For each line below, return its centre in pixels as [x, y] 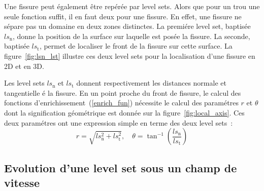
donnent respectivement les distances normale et [151, 83]
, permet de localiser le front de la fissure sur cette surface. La [136, 46]
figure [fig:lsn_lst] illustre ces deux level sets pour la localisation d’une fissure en [130, 55]
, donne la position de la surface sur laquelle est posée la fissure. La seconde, [131, 36]
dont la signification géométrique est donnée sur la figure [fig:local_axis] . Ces [124, 112]
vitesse [22, 182]
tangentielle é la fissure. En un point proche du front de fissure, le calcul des [123, 92]
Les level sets [24, 83]
